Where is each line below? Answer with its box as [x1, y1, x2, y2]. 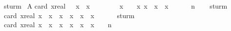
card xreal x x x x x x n [3, 20, 112, 30]
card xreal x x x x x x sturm [3, 10, 135, 20]
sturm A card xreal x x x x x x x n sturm [3, 1, 228, 10]
